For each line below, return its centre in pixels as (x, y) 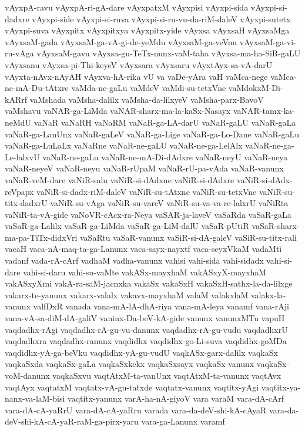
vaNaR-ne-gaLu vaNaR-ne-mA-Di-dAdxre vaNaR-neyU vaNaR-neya (165, 156)
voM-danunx (27, 375)
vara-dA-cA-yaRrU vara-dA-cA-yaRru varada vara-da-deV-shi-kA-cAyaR (136, 410)
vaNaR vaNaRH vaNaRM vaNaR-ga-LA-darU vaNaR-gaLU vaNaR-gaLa (165, 122)
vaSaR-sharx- (276, 226)
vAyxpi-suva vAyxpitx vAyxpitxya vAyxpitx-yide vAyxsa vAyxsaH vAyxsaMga (147, 30)
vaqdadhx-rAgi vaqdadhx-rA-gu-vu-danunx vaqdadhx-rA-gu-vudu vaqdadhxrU (146, 329)
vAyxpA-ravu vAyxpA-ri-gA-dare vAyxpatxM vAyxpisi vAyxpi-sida (127, 7)
